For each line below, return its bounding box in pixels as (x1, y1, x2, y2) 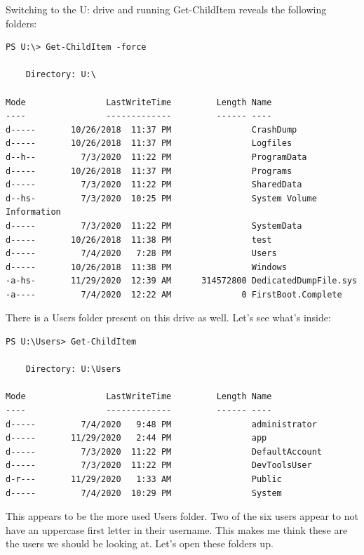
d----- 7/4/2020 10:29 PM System (6, 488, 282, 498)
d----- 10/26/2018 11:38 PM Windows (6, 262, 287, 272)
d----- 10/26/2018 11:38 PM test (6, 234, 272, 245)
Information (6, 207, 61, 218)
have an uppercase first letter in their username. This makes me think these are (6, 522, 348, 537)
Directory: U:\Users (25, 364, 121, 375)
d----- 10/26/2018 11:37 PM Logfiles (6, 138, 292, 149)
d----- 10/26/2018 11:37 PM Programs (6, 166, 292, 176)
